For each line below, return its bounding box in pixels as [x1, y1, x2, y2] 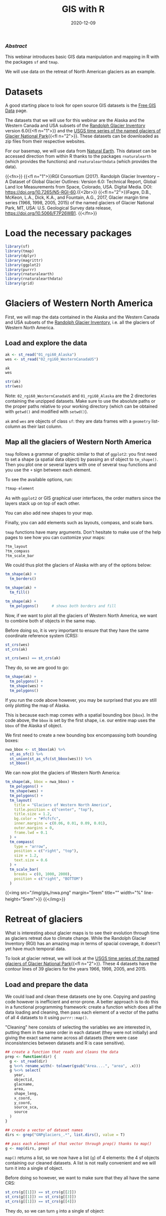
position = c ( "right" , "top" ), [14, 849, 79, 853]
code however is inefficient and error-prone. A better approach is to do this [5, 998, 159, 1005]
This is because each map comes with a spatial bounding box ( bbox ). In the [5, 712, 159, 718]
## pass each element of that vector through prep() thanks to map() [5, 1141, 152, 1146]
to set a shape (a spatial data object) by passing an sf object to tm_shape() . [5, 456, 159, 462]
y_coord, [14, 1100, 32, 1105]
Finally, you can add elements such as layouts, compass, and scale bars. [5, 519, 154, 525]
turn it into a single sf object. [5, 1165, 63, 1171]
